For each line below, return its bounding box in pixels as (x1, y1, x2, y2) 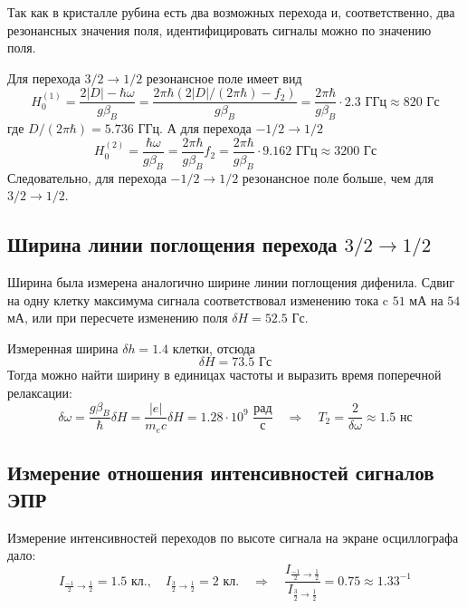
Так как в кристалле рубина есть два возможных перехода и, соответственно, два (7, 3, 455, 21)
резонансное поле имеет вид (146, 68, 302, 87)
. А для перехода (159, 119, 252, 138)
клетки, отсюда (172, 338, 256, 357)
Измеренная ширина (7, 338, 119, 357)
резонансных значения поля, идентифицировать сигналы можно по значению (7, 20, 432, 39)
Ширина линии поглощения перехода (7, 230, 338, 258)
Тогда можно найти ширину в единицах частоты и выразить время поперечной (7, 365, 442, 384)
